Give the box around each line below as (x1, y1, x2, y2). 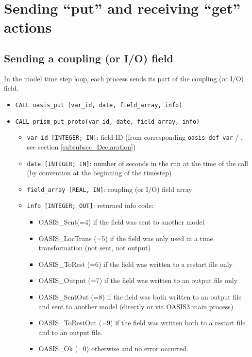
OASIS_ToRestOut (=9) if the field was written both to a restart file (38, 318, 246, 328)
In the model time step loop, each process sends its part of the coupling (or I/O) (4, 73, 244, 83)
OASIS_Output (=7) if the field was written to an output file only (38, 275, 238, 285)
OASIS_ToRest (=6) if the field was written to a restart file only (38, 259, 233, 269)
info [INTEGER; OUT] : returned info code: (27, 200, 154, 210)
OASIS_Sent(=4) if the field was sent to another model (38, 217, 204, 227)
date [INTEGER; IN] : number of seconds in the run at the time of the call (27, 158, 248, 168)
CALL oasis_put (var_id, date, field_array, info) (15, 101, 183, 109)
